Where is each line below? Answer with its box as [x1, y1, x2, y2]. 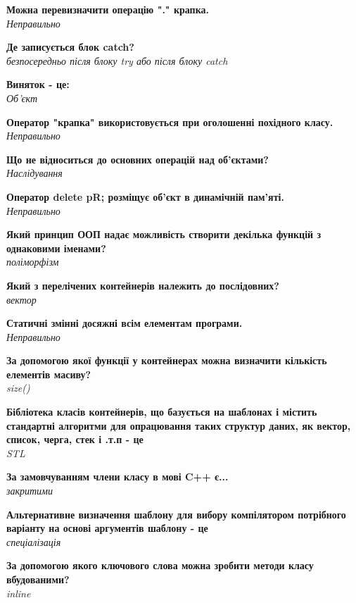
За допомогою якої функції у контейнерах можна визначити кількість [6, 353, 327, 368]
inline [6, 585, 31, 600]
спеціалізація [6, 534, 61, 549]
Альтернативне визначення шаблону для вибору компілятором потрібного [6, 506, 346, 521]
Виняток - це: [6, 77, 70, 92]
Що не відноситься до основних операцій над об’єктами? [6, 151, 269, 166]
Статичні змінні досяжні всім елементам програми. [6, 316, 243, 330]
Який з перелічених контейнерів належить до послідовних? [6, 278, 279, 292]
